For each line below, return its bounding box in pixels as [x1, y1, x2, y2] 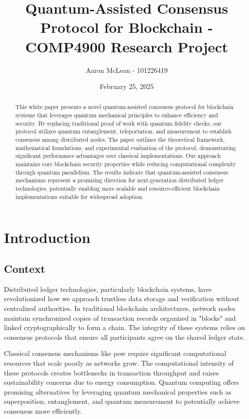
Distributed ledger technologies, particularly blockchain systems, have [4, 284, 212, 294]
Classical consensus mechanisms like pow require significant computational [4, 348, 227, 358]
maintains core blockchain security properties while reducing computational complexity [15, 160, 236, 168]
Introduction [4, 227, 91, 247]
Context [4, 261, 45, 276]
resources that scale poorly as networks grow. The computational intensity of [4, 357, 234, 368]
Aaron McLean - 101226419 [85, 65, 168, 75]
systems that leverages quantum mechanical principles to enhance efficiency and [15, 111, 218, 119]
